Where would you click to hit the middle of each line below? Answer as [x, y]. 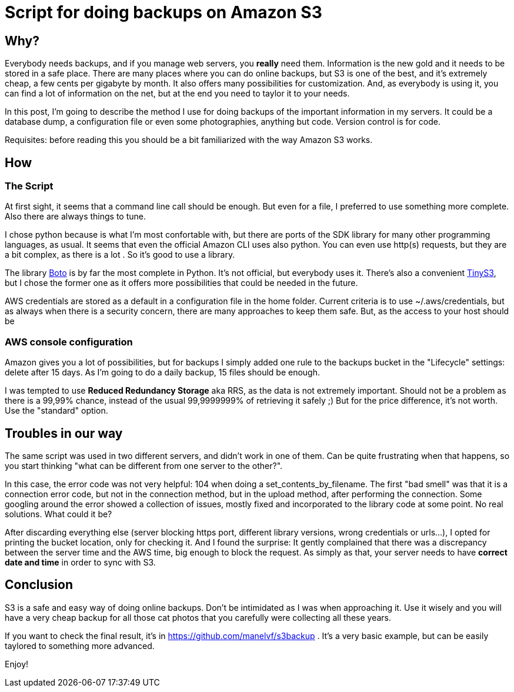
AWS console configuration [69, 342]
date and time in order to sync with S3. [80, 562]
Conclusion [39, 585]
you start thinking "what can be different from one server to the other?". [144, 465]
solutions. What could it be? [59, 514]
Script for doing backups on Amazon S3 [163, 12]
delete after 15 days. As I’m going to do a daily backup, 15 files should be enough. [163, 372]
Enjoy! [17, 664]
